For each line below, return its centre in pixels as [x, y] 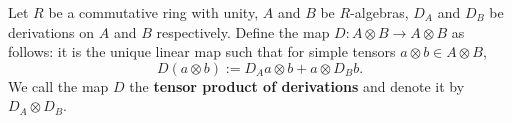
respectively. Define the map [243, 31]
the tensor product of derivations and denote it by [297, 85]
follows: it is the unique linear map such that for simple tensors [202, 51]
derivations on [51, 31]
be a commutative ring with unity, [153, 12]
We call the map [58, 85]
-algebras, [379, 12]
